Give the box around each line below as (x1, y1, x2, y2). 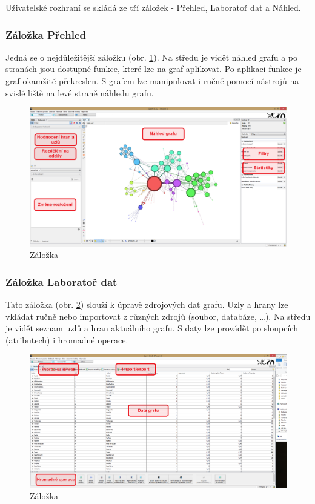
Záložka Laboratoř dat (5, 274, 118, 289)
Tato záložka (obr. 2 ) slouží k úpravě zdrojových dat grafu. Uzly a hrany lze (5, 297, 288, 310)
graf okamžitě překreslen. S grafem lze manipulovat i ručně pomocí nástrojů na (5, 75, 299, 87)
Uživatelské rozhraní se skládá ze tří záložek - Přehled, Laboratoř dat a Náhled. (5, 1, 301, 13)
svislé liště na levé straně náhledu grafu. (5, 86, 154, 99)
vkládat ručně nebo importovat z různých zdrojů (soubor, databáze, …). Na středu (5, 310, 311, 322)
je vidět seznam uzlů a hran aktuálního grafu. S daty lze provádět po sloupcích (5, 322, 298, 334)
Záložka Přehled (5, 27, 86, 42)
